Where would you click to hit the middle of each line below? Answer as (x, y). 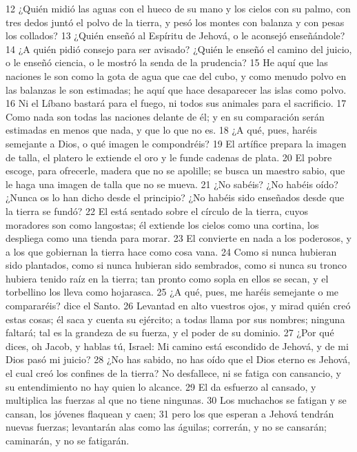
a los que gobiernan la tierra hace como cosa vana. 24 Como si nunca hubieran (171, 251)
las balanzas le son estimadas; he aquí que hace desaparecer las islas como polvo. (176, 89)
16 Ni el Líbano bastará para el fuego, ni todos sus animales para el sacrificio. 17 (176, 103)
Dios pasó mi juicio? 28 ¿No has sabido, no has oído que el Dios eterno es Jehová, (178, 359)
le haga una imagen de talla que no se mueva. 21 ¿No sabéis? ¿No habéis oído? (172, 184)
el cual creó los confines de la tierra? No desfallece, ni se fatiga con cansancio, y (173, 373)
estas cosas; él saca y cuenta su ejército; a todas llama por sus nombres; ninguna (175, 319)
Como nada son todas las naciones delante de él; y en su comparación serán (165, 116)
